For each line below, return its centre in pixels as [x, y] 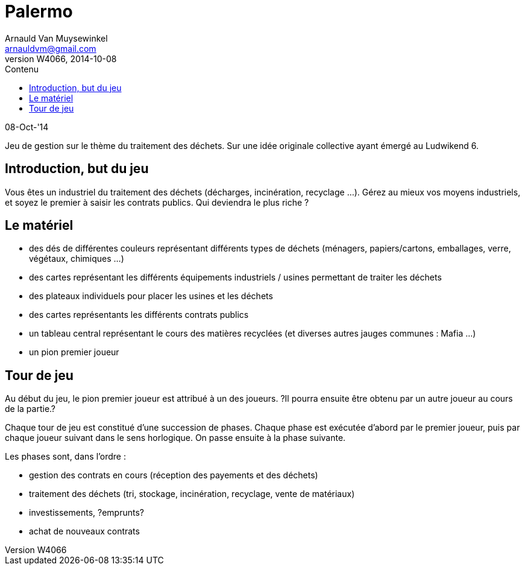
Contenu [22, 69]
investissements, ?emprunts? [86, 513]
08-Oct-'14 [27, 127]
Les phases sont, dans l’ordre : [65, 457]
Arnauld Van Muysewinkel [56, 38]
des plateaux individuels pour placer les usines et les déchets [151, 296]
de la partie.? [30, 409]
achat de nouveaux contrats [84, 531]
